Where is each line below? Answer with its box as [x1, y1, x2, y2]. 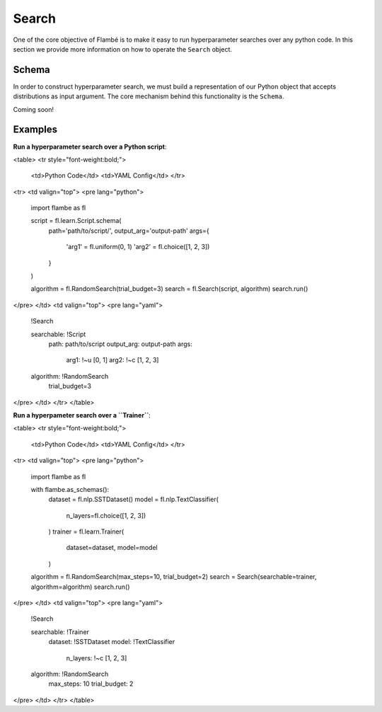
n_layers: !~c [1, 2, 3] [66, 653, 127, 662]
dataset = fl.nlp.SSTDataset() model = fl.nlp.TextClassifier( [48, 495, 219, 504]
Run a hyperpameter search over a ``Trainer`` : [13, 410, 151, 419]
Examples [13, 124, 58, 136]
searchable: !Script [30, 330, 86, 338]
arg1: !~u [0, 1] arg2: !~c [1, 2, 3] [66, 356, 159, 364]
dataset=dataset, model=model [66, 544, 158, 552]
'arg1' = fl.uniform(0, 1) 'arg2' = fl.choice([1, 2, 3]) [66, 243, 210, 251]
